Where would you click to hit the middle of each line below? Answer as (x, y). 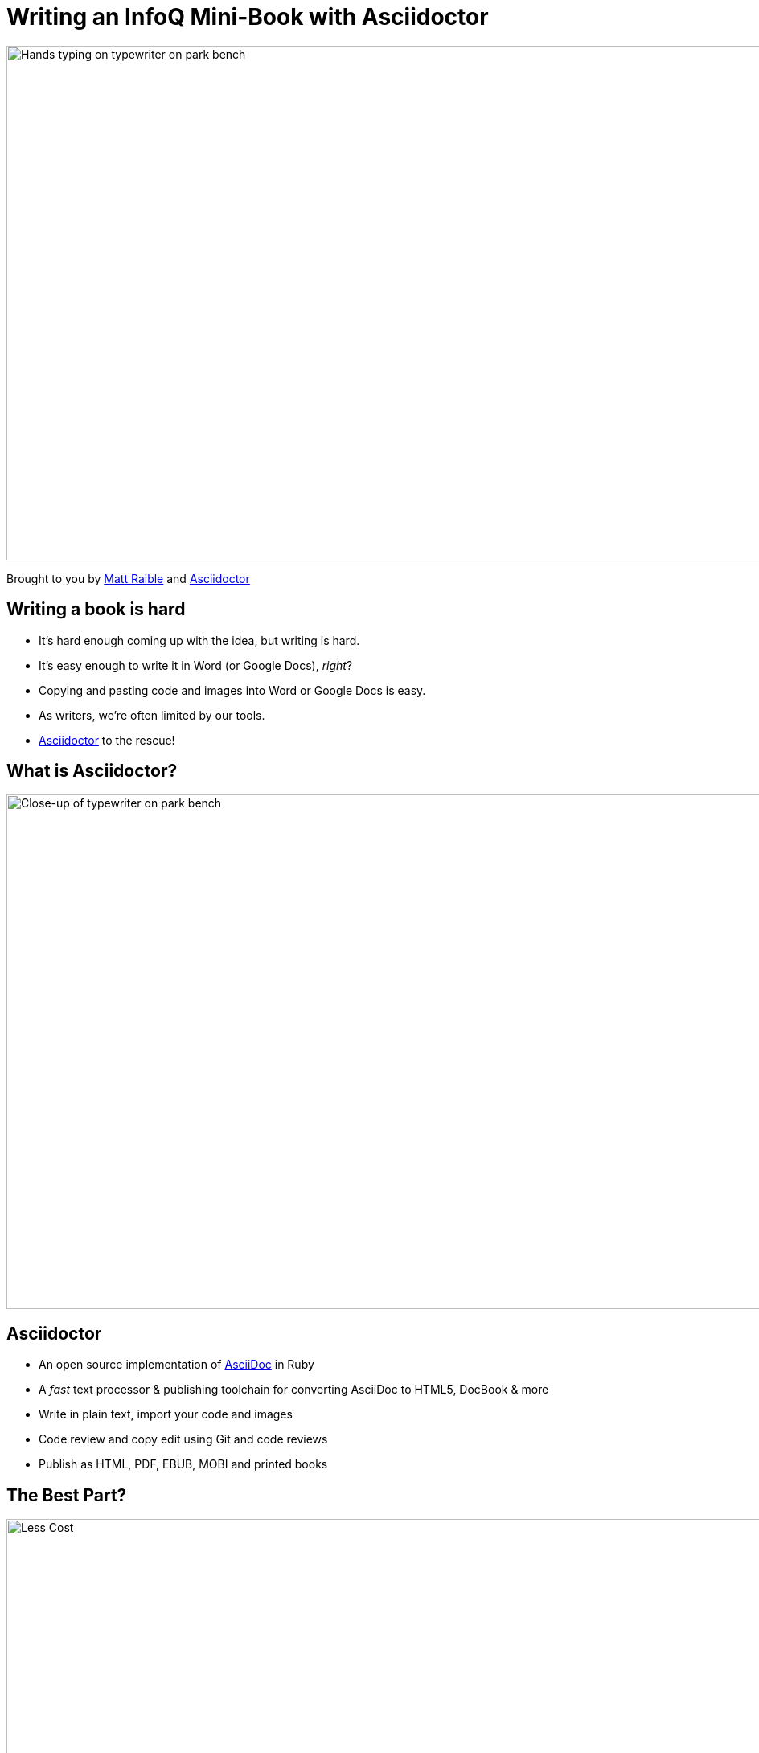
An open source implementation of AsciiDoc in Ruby (176, 1365)
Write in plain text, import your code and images (166, 1414)
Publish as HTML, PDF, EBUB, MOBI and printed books (183, 1464)
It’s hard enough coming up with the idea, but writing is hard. (199, 640)
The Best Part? (67, 1495)
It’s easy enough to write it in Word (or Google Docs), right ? (196, 665)
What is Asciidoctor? (92, 771)
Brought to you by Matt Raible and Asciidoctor (128, 578)
